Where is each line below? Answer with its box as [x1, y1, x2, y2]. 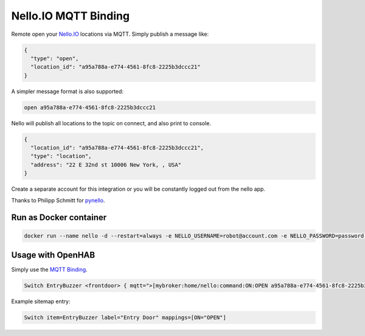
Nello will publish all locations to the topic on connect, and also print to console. [11, 119, 211, 127]
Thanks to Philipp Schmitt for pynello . [11, 196, 105, 204]
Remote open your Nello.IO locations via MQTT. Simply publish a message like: [11, 30, 209, 38]
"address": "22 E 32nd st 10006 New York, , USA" [30, 161, 182, 168]
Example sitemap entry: [11, 298, 71, 305]
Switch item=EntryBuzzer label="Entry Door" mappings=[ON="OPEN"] [24, 314, 226, 321]
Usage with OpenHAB [11, 250, 96, 260]
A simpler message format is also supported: [11, 87, 124, 95]
